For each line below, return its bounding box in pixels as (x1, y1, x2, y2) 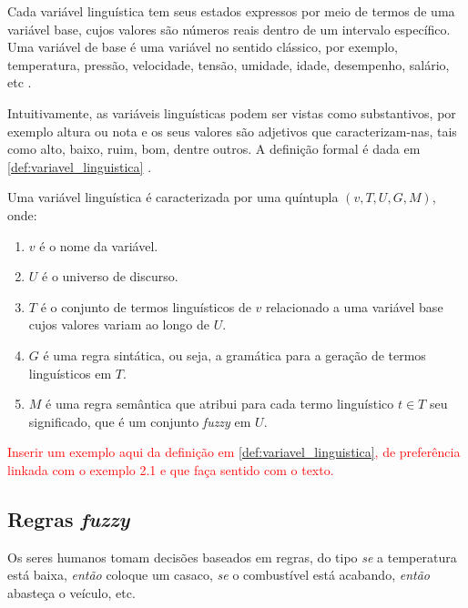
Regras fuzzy (7, 504, 130, 532)
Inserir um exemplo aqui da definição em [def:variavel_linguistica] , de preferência (7, 442, 461, 461)
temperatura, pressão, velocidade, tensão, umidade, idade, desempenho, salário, (7, 55, 450, 74)
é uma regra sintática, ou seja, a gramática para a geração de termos (43, 345, 426, 364)
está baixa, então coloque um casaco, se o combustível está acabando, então (7, 565, 430, 584)
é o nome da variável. (39, 236, 158, 255)
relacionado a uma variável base (266, 297, 443, 316)
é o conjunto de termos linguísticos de (40, 297, 251, 316)
